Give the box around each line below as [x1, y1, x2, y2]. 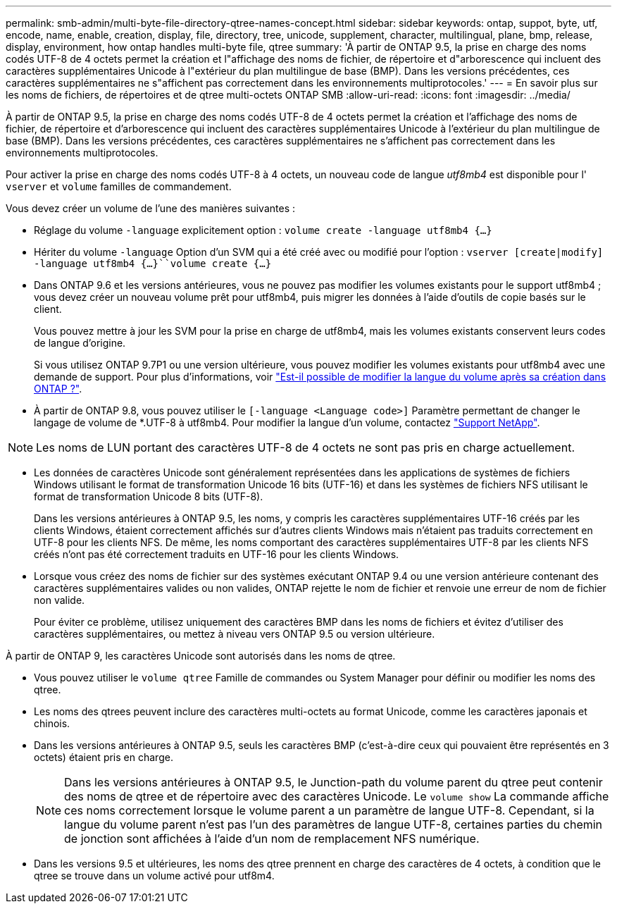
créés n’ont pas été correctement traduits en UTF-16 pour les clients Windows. [34, 548, 399, 560]
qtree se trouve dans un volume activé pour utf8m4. [34, 870, 275, 882]
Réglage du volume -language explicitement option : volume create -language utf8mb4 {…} [34, 224, 492, 236]
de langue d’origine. [34, 337, 126, 349]
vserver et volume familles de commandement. [6, 180, 232, 192]
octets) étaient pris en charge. [34, 751, 173, 763]
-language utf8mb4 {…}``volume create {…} [34, 258, 272, 269]
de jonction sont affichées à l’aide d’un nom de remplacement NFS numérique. [64, 831, 480, 846]
